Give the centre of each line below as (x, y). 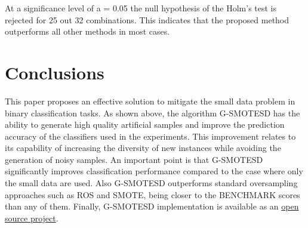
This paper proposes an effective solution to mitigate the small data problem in (150, 101)
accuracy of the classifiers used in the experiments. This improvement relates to (150, 136)
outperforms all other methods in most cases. (87, 31)
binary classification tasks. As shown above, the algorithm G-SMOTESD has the (153, 113)
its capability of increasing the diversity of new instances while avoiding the (143, 148)
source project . (32, 218)
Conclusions (55, 72)
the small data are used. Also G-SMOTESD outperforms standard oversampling (151, 183)
